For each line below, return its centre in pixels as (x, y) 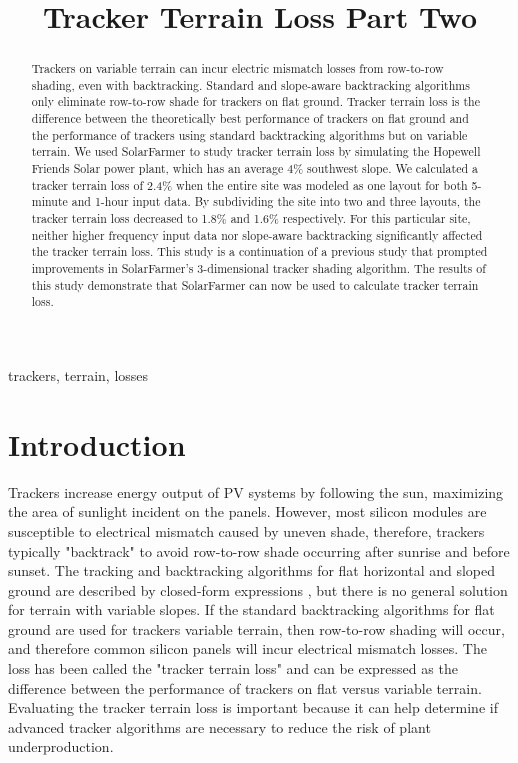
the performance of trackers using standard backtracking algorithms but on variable (249, 134)
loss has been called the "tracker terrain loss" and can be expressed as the (233, 668)
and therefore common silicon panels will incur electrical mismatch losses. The (247, 648)
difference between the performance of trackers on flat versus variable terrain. (245, 687)
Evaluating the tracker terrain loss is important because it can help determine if (253, 707)
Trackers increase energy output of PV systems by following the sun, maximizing (256, 491)
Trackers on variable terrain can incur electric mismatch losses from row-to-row (237, 68)
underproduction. (61, 746)
